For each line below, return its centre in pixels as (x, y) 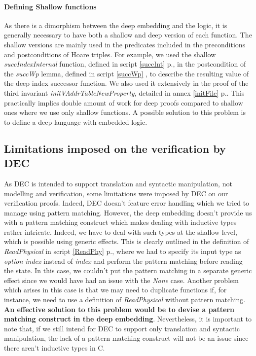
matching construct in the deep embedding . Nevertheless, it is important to (128, 319)
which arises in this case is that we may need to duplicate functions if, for (115, 290)
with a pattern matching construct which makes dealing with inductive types (120, 222)
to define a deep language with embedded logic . (76, 122)
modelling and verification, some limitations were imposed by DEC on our (116, 193)
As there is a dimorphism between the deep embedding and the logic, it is (116, 25)
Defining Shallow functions (50, 6)
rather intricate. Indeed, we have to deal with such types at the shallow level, (121, 231)
